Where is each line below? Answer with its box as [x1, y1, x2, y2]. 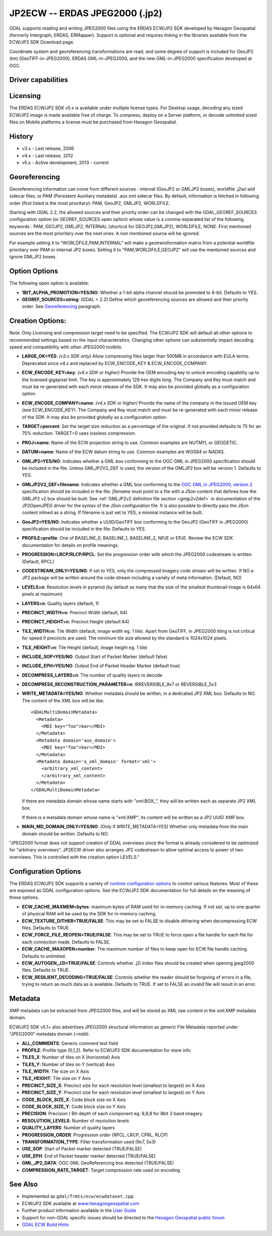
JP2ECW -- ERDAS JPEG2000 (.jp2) [9, 8, 163, 19]
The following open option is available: [9, 280, 89, 286]
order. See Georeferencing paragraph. [22, 304, 101, 310]
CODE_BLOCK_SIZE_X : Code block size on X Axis [22, 1097, 126, 1103]
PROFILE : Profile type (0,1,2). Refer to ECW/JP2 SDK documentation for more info [22, 1047, 191, 1053]
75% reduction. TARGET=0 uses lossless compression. [22, 430, 136, 437]
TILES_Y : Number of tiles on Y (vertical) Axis [22, 1061, 115, 1067]
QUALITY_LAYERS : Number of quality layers [22, 1125, 115, 1131]
